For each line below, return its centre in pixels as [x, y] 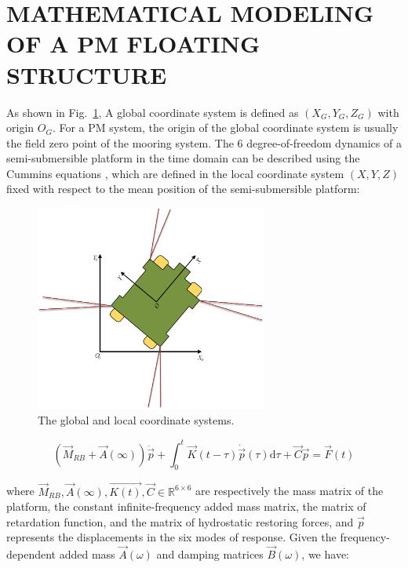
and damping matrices [210, 554]
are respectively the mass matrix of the [290, 491]
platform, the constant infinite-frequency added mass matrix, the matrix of [186, 506]
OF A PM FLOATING [133, 44]
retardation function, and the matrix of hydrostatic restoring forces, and [180, 521]
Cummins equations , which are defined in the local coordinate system [175, 173]
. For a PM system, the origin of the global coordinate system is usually [225, 127]
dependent [31, 554]
